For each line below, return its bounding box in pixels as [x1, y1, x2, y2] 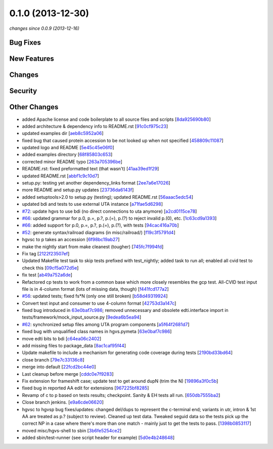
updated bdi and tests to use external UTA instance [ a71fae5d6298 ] [22, 201, 163, 207]
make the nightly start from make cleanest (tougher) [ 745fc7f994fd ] [22, 243, 164, 250]
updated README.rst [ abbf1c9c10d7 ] [22, 172, 100, 179]
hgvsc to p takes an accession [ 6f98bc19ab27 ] [22, 237, 120, 243]
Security [9, 86, 37, 96]
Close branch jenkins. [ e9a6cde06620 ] [22, 399, 104, 406]
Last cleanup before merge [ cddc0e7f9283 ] [22, 371, 114, 377]
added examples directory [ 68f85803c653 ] [22, 152, 113, 158]
